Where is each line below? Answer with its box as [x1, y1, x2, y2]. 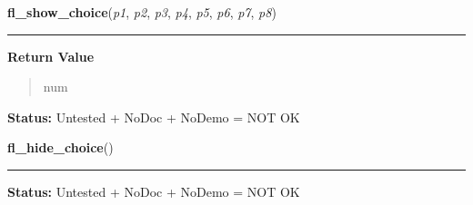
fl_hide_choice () [7, 138, 114, 157]
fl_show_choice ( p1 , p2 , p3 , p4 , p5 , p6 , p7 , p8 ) [7, 3, 277, 21]
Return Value [7, 46, 95, 65]
